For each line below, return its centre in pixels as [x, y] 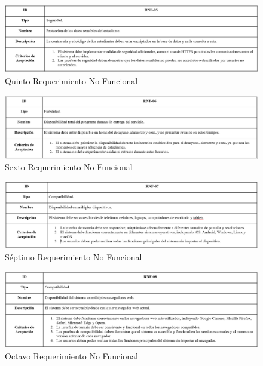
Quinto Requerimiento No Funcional [71, 81]
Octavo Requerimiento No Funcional [71, 356]
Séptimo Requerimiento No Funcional [74, 257]
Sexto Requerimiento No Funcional [69, 167]
